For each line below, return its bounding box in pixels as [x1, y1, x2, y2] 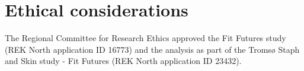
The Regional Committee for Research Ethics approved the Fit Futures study [5, 32, 286, 44]
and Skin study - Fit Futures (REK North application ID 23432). [5, 55, 242, 67]
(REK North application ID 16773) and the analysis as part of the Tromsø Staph [5, 43, 300, 55]
